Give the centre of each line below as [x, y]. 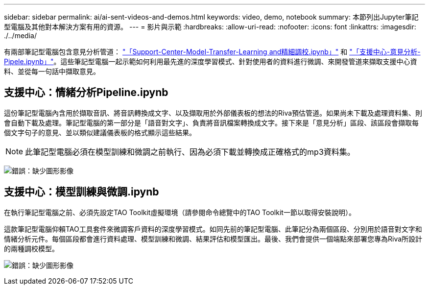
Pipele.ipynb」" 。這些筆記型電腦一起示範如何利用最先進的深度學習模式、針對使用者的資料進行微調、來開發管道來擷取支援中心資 [211, 61]
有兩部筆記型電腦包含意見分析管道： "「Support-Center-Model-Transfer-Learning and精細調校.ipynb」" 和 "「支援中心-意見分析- [212, 52]
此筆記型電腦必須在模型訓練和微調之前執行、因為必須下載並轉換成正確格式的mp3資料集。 [190, 152]
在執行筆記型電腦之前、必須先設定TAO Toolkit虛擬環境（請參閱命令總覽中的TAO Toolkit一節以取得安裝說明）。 [180, 212]
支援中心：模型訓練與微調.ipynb [82, 192]
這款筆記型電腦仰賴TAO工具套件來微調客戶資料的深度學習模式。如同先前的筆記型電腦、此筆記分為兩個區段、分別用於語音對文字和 [213, 229]
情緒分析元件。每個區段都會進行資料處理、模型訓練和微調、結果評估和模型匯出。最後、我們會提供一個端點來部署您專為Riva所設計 [213, 239]
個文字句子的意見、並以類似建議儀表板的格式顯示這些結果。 [100, 132]
